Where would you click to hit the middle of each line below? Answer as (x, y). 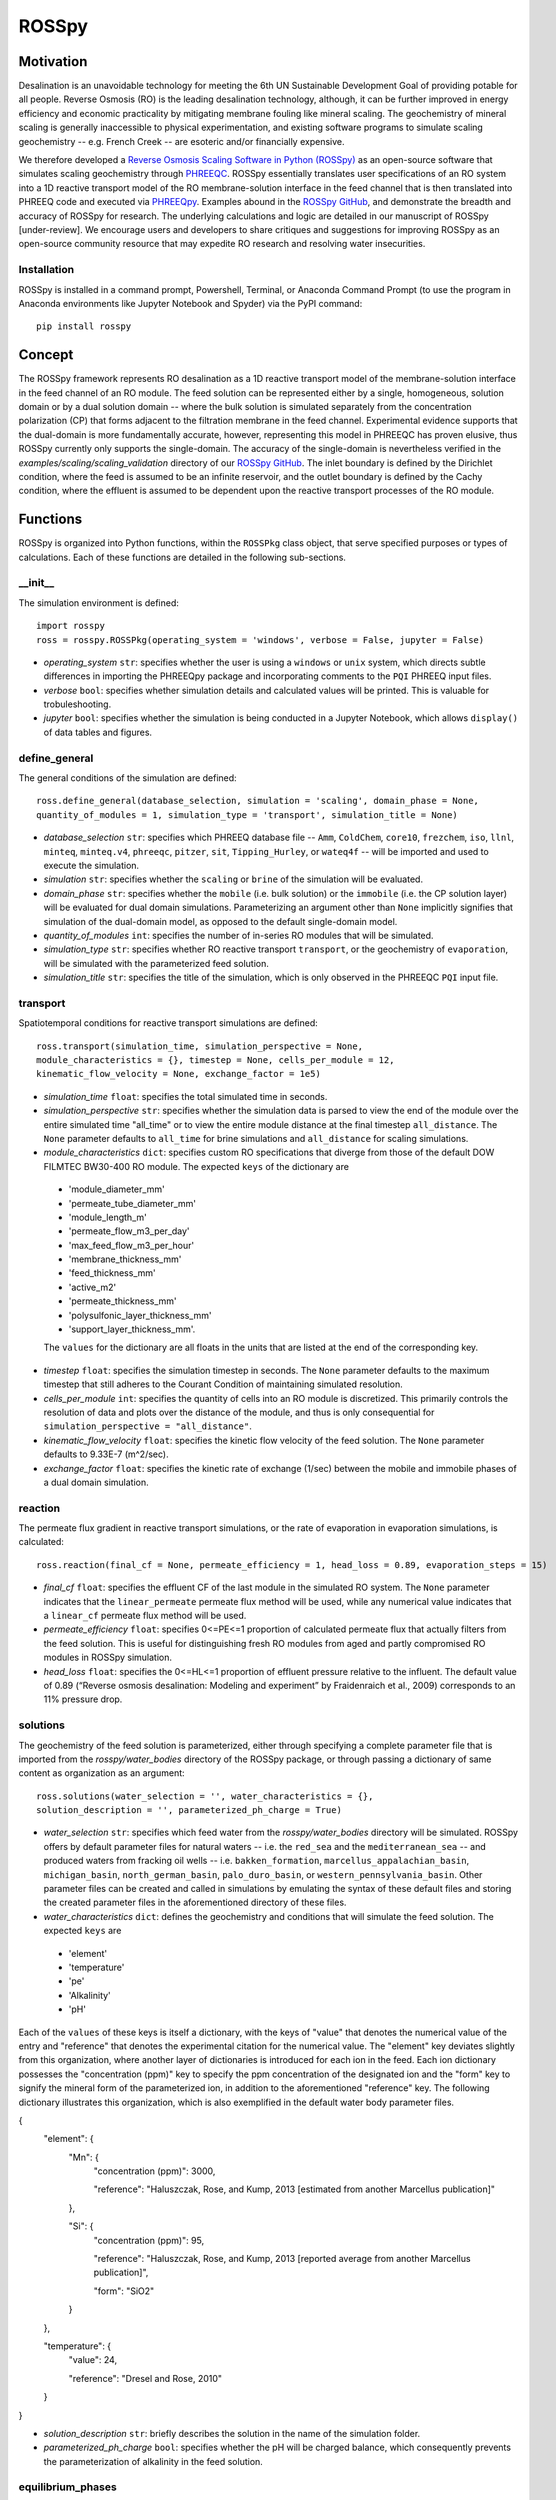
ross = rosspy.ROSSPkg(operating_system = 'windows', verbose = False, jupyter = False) (260, 639)
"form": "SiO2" (124, 2291)
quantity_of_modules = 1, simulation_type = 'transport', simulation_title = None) (247, 814)
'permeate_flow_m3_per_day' (129, 1231)
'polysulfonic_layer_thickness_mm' (140, 1315)
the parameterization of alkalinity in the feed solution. (153, 2461)
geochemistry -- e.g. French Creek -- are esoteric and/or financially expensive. (181, 141)
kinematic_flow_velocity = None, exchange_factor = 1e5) (179, 1074)
